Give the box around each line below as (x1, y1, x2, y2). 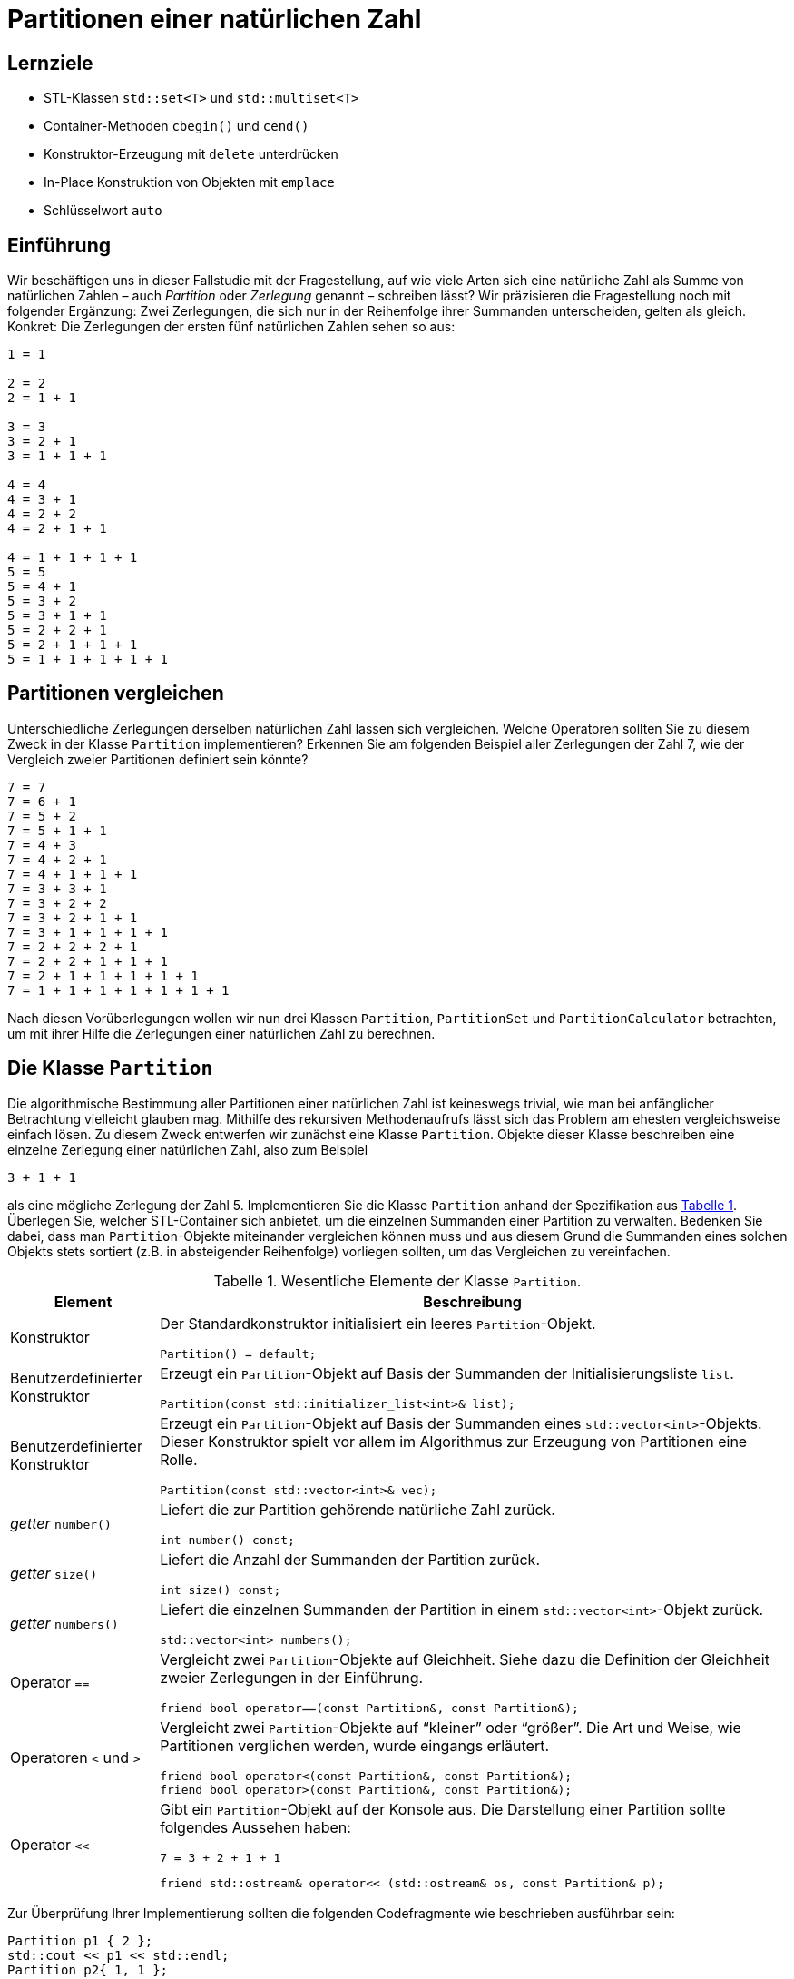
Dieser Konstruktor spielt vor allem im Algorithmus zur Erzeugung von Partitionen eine (160, 1432, 748, 1451)
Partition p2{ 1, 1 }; (7, 1962, 169, 1977)
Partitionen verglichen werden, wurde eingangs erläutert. (160, 1736, 550, 1755)
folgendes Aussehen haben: (160, 1817, 351, 1836)
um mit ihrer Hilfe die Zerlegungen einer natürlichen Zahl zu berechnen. (7, 1025, 436, 1041)
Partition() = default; (160, 1346, 317, 1361)
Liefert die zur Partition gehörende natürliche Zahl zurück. (160, 1500, 555, 1519)
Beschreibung (423, 1292, 522, 1311)
